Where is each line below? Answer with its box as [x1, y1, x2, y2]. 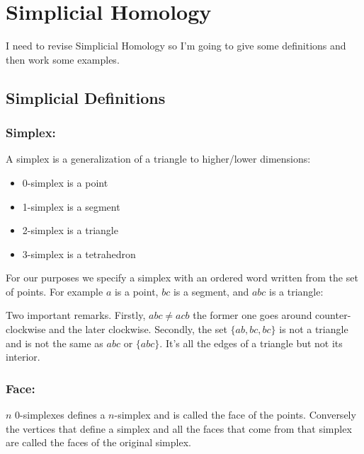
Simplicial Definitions [6, 86, 166, 108]
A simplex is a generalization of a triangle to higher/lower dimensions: [6, 151, 311, 166]
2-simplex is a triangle [22, 223, 118, 238]
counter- [315, 308, 351, 322]
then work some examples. [6, 52, 120, 66]
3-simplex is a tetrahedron [22, 246, 136, 261]
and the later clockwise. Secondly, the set [49, 322, 227, 337]
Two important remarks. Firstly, [6, 308, 146, 322]
